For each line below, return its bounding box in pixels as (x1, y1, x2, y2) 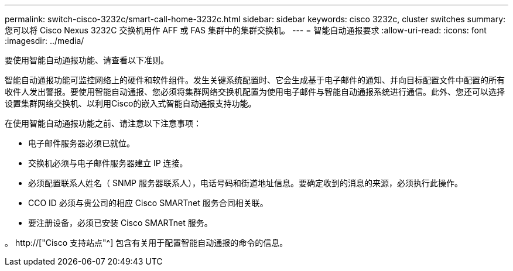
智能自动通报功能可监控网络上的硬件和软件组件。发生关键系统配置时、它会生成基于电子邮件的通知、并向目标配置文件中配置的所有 (5, 75, 505, 85)
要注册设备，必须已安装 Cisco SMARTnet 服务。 (28, 218, 213, 228)
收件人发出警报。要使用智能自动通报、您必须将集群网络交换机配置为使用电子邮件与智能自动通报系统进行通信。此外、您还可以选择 (5, 87, 505, 97)
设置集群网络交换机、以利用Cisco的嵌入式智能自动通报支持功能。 (5, 98, 256, 108)
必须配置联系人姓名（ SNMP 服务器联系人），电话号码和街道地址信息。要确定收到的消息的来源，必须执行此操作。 (28, 178, 463, 188)
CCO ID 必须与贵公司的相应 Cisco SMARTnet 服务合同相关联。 (28, 198, 268, 208)
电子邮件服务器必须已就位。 (28, 138, 135, 148)
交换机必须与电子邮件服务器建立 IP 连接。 (28, 158, 188, 168)
